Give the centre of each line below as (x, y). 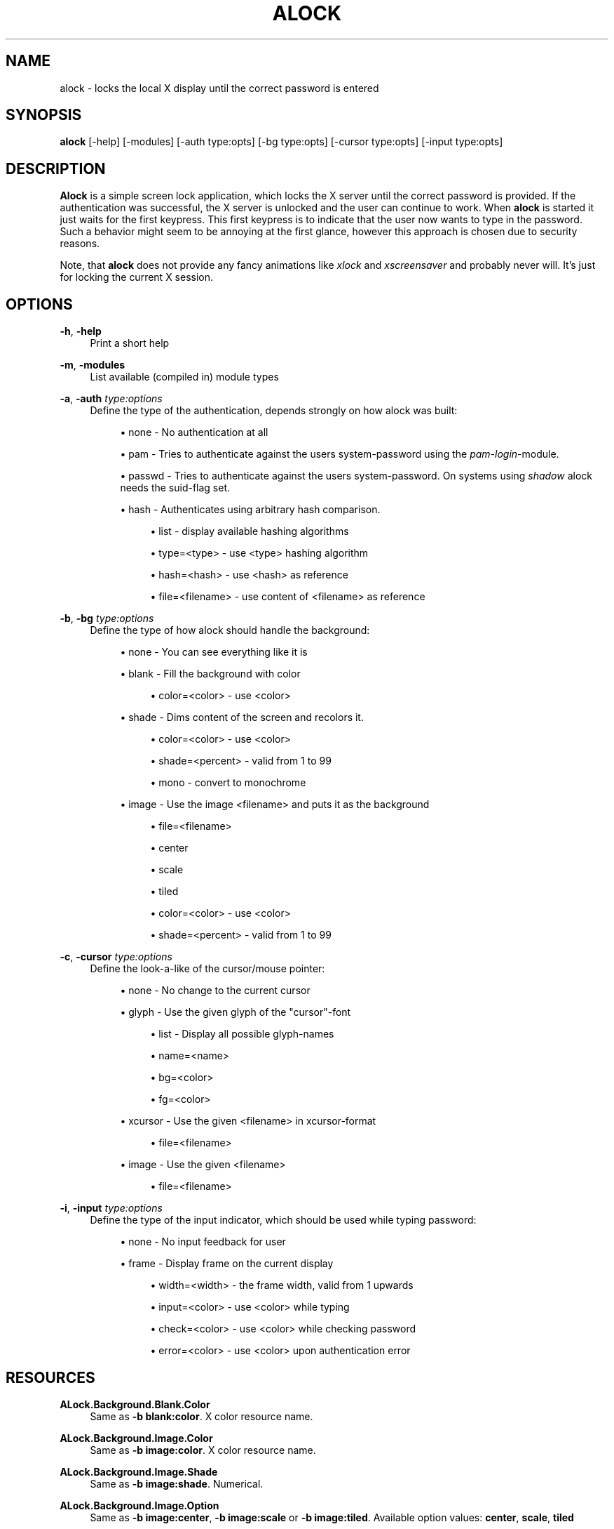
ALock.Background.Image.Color (136, 1438)
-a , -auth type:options (111, 399)
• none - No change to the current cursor (215, 991)
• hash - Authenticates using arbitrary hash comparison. (250, 510)
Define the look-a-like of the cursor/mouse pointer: (207, 969)
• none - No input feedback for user (203, 1242)
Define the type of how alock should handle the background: (230, 630)
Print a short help (130, 343)
